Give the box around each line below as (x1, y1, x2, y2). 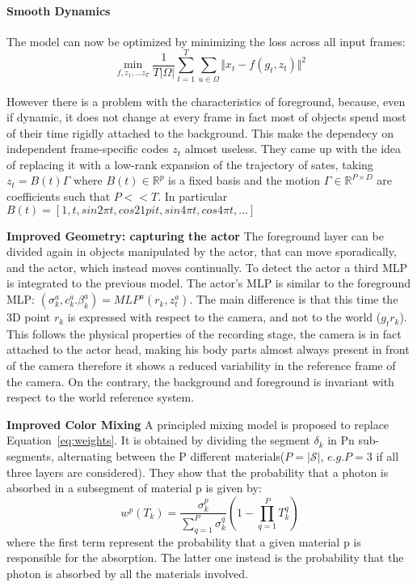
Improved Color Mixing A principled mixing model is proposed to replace (6, 415, 390, 432)
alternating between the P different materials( (57, 448, 285, 464)
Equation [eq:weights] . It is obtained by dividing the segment (6, 432, 310, 449)
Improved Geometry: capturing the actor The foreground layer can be (6, 227, 384, 244)
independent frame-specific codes (6, 140, 169, 157)
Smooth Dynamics (6, 2, 111, 19)
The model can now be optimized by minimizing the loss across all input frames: (6, 32, 406, 49)
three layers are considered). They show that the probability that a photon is (6, 463, 389, 480)
